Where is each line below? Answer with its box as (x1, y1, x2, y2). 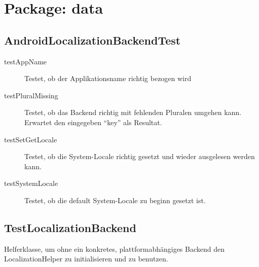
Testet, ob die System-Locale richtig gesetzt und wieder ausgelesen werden (24, 151, 255, 162)
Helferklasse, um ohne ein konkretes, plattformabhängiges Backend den (4, 243, 225, 254)
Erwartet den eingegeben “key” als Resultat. (24, 117, 162, 127)
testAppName (4, 56, 47, 66)
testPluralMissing (4, 90, 58, 100)
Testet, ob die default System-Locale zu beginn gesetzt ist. (24, 195, 206, 205)
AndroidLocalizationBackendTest (4, 32, 181, 48)
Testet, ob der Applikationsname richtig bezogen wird (24, 73, 192, 84)
